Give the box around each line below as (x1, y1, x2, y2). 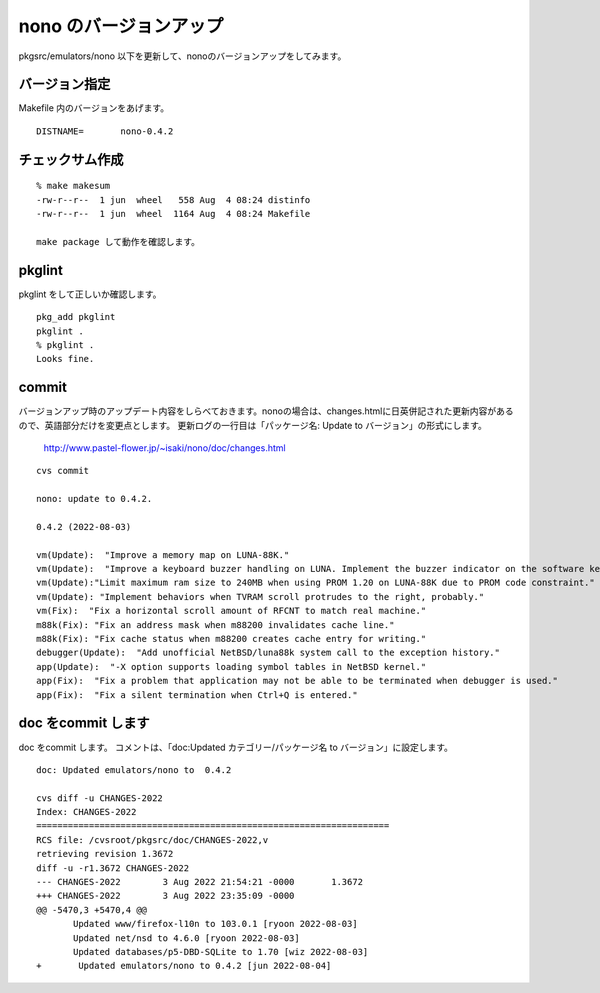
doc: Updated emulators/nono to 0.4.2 (36, 764, 232, 775)
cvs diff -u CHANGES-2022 (36, 792, 164, 804)
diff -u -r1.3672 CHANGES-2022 (36, 862, 190, 874)
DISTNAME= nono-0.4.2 (36, 125, 174, 137)
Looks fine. (36, 353, 95, 365)
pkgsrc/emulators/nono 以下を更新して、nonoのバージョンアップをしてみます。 (18, 50, 347, 62)
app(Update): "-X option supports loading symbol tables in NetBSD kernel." (36, 661, 427, 672)
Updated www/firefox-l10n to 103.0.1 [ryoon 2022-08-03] (73, 918, 359, 930)
